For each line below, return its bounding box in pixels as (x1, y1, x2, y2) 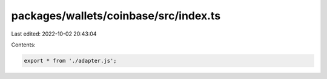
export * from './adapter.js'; (24, 57, 117, 64)
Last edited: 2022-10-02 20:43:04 (11, 30, 97, 37)
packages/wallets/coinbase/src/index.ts (11, 9, 221, 22)
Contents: (11, 41, 36, 48)
